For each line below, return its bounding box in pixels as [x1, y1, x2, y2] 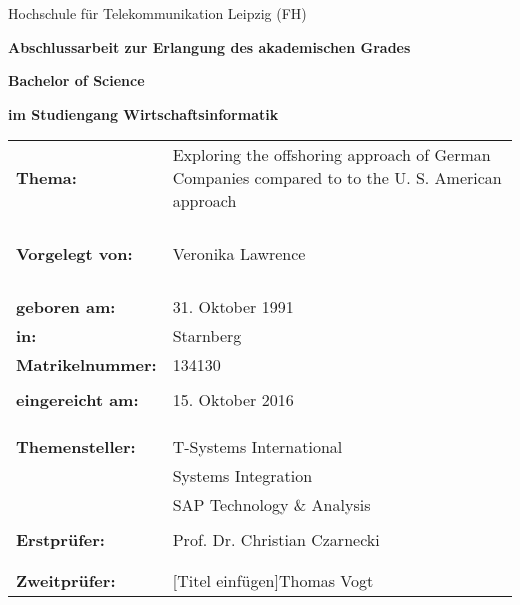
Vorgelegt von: [16, 242, 133, 266]
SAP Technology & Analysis [172, 493, 371, 517]
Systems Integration [172, 464, 313, 488]
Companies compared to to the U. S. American [172, 166, 502, 190]
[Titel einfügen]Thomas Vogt [172, 569, 374, 593]
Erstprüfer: [16, 528, 105, 552]
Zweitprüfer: [16, 569, 116, 593]
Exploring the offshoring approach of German [172, 143, 491, 167]
